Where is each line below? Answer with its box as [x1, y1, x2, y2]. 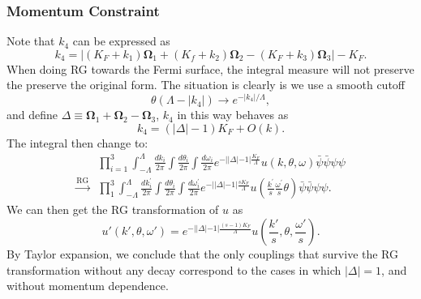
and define [6, 106, 58, 123]
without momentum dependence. [6, 277, 169, 294]
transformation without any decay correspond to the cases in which [6, 261, 342, 278]
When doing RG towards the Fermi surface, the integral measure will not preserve [6, 60, 415, 77]
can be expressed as [72, 32, 170, 49]
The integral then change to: [6, 134, 148, 151]
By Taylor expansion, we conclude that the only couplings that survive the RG [6, 246, 399, 263]
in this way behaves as [177, 106, 289, 123]
